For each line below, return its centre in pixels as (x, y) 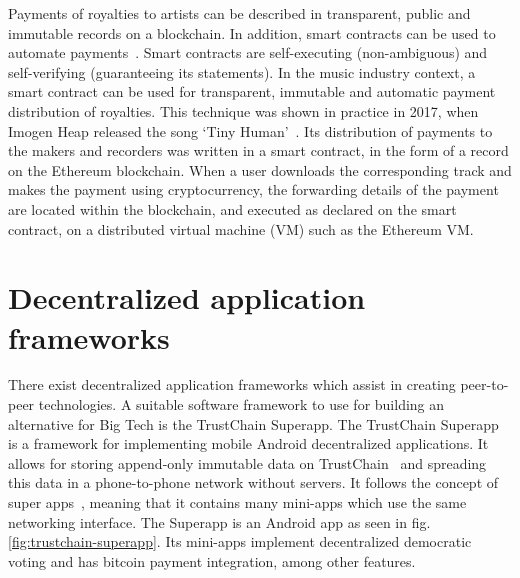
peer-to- (484, 384)
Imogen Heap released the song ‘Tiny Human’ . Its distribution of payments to (250, 130)
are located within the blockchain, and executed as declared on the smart (232, 208)
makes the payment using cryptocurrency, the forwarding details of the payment (253, 189)
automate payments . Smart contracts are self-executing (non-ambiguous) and (248, 52)
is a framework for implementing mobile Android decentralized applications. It (248, 443)
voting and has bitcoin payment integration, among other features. (212, 560)
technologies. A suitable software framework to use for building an (241, 404)
